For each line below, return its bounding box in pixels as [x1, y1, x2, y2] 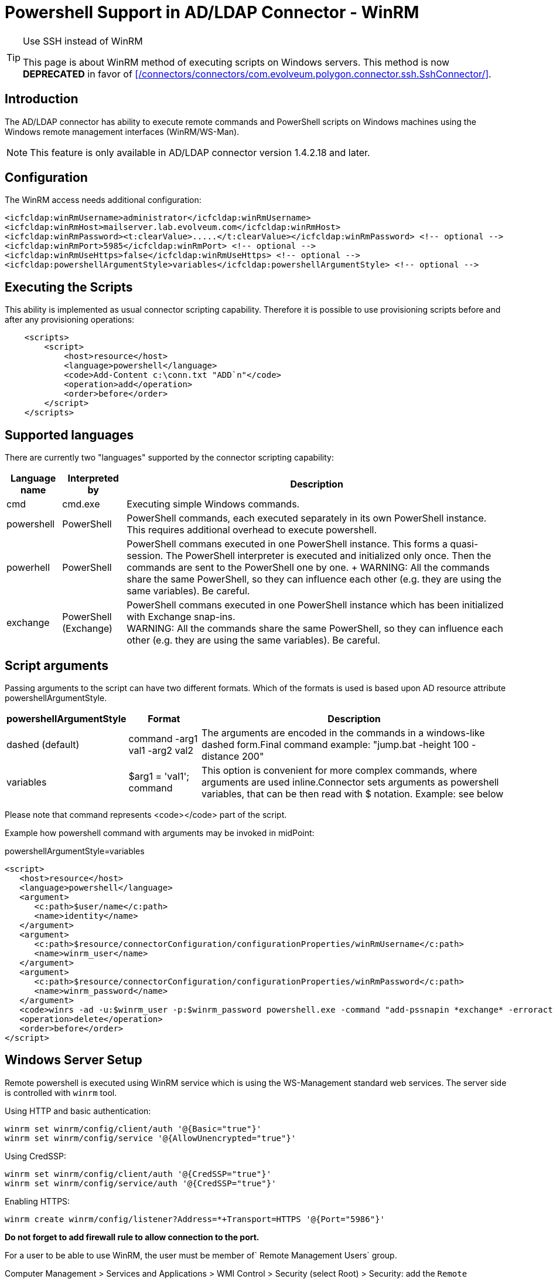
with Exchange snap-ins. [127, 611, 235, 623]
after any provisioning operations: [5, 314, 135, 325]
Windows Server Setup [5, 1053, 142, 1068]
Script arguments [5, 658, 108, 673]
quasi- [450, 538, 479, 550]
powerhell [6, 561, 50, 574]
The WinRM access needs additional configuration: [5, 195, 202, 205]
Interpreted [67, 472, 119, 485]
